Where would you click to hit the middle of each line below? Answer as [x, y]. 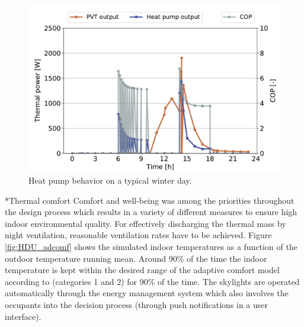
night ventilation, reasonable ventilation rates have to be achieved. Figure [138, 235]
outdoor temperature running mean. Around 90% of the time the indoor [136, 258]
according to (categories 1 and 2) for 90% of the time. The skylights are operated [152, 281]
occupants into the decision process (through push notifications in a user [137, 304]
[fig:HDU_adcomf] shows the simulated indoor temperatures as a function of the [151, 246]
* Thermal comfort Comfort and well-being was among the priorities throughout [150, 200]
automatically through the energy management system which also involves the [147, 293]
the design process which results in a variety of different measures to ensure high [151, 212]
